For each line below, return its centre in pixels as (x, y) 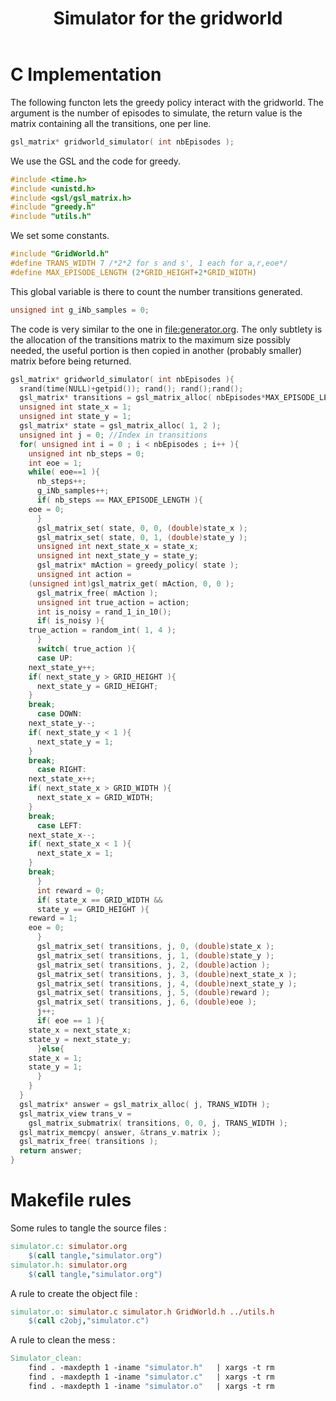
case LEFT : (59, 825)
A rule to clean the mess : (63, 1340)
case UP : (55, 658)
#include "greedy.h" (53, 207)
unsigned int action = (84, 575)
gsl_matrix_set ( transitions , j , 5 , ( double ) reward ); (153, 993)
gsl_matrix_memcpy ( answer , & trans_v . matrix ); (120, 1132)
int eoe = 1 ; (55, 463)
